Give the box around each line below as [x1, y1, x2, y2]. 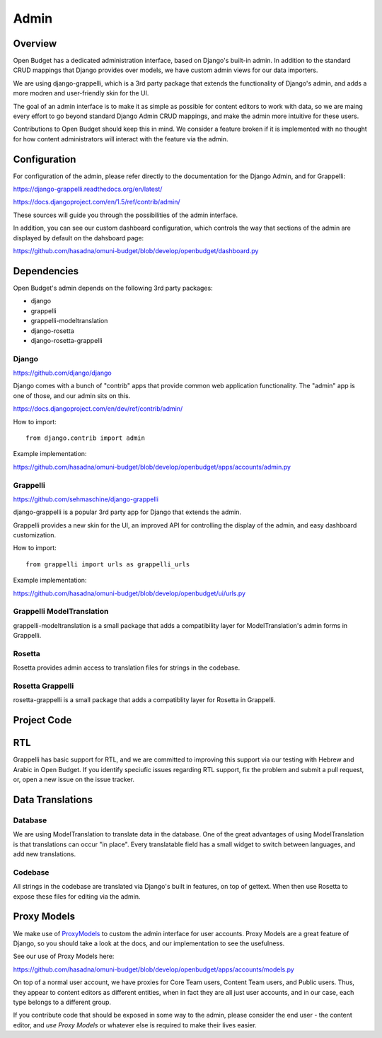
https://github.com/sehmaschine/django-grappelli [13, 495, 159, 503]
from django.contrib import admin [25, 434, 145, 442]
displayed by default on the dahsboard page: [13, 233, 144, 242]
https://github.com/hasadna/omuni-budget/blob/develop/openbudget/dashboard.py [13, 247, 259, 255]
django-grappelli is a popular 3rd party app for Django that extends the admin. [13, 508, 242, 516]
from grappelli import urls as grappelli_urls [25, 560, 190, 568]
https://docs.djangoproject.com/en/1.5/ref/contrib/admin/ [13, 198, 180, 206]
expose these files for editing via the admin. [13, 892, 141, 901]
